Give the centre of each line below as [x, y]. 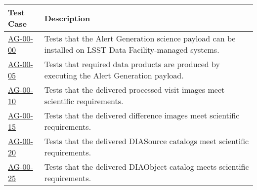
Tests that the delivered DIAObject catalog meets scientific [147, 167]
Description [67, 18]
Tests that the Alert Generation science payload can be [140, 38]
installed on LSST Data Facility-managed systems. [132, 50]
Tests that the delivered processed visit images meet [134, 90]
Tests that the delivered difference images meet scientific [142, 115]
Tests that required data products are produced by [132, 64]
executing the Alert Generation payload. [114, 75]
